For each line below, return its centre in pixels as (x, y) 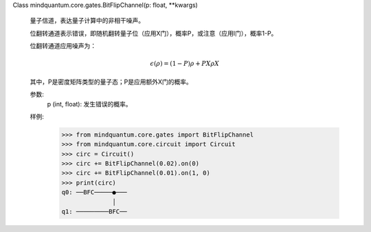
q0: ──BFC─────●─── (94, 193)
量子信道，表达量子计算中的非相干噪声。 (87, 21)
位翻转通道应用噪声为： (63, 46)
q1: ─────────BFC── (94, 212)
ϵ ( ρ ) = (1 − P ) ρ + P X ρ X (185, 64)
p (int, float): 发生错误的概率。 (89, 104)
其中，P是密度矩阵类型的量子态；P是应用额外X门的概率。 (111, 82)
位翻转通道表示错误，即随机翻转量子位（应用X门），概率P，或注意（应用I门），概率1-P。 (154, 33)
